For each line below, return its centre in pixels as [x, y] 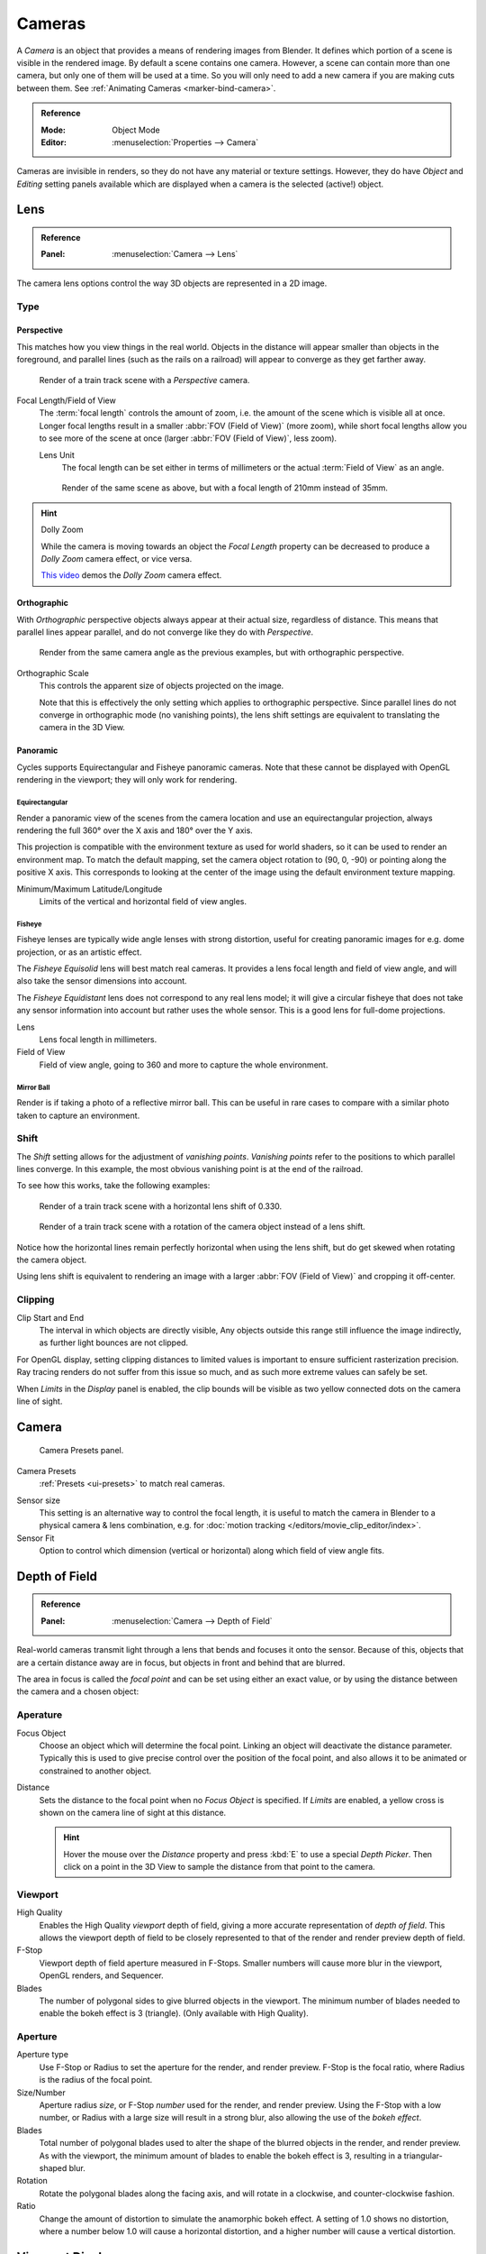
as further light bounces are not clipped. [114, 1342]
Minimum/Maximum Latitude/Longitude [90, 889]
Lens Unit [57, 454]
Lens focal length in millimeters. [98, 1040]
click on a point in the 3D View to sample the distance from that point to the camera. [219, 1867]
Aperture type [43, 2055]
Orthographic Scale [53, 673]
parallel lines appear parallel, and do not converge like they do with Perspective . [165, 632]
